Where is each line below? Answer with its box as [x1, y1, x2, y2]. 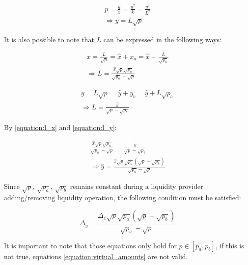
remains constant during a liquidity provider [70, 181, 203, 191]
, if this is [215, 240, 244, 250]
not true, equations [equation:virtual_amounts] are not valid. [4, 251, 188, 261]
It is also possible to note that [4, 34, 94, 44]
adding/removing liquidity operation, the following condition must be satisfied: [4, 192, 241, 203]
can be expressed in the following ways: [103, 34, 221, 44]
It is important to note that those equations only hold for [4, 240, 177, 250]
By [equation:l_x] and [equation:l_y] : [4, 122, 117, 132]
